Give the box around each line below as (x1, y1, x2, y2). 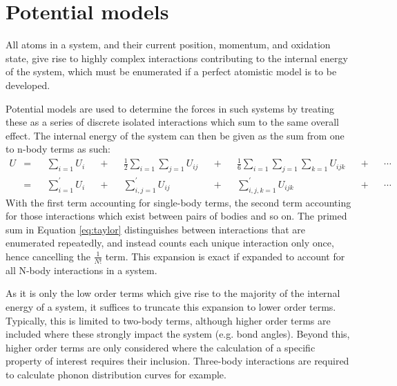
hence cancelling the (6, 249, 90, 263)
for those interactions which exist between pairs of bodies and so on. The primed (6, 209, 347, 223)
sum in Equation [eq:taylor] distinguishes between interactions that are (6, 222, 305, 236)
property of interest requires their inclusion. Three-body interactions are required (6, 354, 349, 368)
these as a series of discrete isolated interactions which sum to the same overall (6, 115, 339, 129)
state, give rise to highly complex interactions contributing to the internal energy (6, 50, 348, 65)
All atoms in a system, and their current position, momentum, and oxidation (6, 37, 331, 52)
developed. (6, 77, 50, 92)
